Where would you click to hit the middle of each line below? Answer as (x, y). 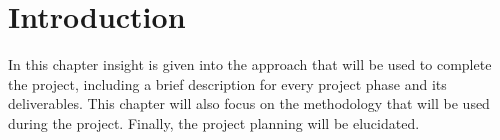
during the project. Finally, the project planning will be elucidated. (214, 122)
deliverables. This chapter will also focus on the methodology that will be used (249, 103)
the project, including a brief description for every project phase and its (227, 83)
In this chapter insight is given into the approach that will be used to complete (250, 64)
